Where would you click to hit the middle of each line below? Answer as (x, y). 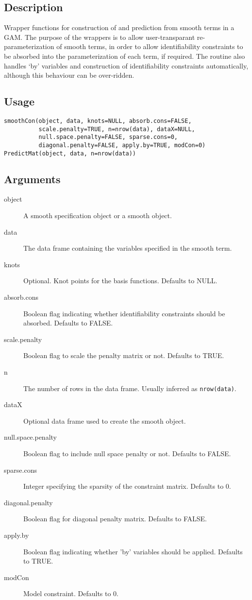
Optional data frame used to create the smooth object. (105, 420)
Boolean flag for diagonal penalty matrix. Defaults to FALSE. (115, 519)
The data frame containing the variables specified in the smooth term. (128, 248)
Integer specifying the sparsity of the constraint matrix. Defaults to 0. (127, 486)
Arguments (32, 179)
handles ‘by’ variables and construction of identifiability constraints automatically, (126, 65)
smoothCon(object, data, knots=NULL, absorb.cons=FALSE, (98, 121)
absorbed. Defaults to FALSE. (68, 323)
